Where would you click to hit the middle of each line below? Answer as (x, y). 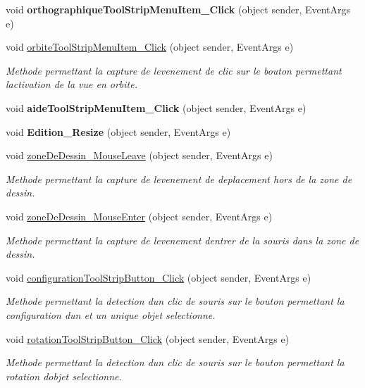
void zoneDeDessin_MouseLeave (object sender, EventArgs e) (139, 155)
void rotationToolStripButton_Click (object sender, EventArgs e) (148, 338)
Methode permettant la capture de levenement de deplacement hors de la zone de (179, 179)
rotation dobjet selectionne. (64, 376)
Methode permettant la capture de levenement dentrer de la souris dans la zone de (182, 240)
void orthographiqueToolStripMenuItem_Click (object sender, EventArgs (178, 9)
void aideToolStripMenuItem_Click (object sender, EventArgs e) (156, 107)
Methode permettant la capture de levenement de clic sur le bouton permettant (174, 70)
